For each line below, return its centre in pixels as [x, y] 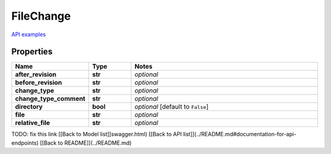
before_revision [39, 83]
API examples [29, 34]
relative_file [32, 123]
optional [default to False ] [172, 107]
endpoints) [25, 143]
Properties [32, 52]
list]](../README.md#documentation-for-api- [240, 134]
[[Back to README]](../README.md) [86, 143]
